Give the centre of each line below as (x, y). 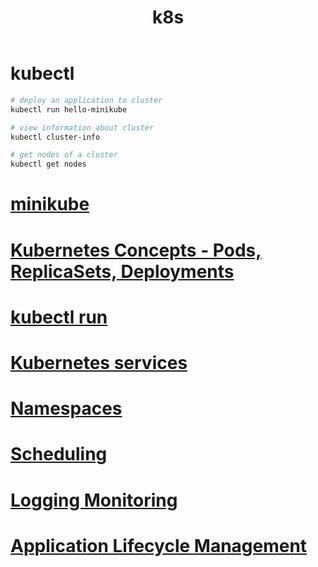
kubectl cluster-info (55, 137)
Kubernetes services (99, 362)
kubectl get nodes (48, 164)
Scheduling (59, 454)
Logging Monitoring (94, 500)
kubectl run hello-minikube (69, 109)
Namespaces (66, 408)
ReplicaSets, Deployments (122, 271)
